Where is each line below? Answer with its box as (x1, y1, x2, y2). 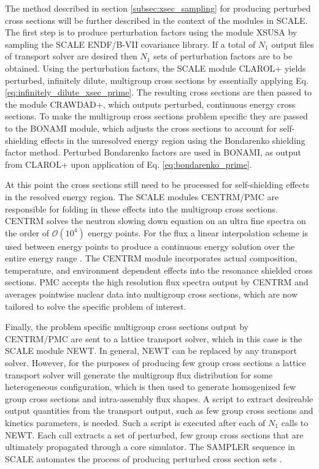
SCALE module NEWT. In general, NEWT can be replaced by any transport (5, 344, 297, 357)
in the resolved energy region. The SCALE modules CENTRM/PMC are (5, 190, 279, 203)
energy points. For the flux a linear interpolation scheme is (88, 226, 309, 239)
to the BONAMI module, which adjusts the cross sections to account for (5, 121, 277, 134)
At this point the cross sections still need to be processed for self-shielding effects (5, 178, 309, 191)
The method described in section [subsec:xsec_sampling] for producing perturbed (5, 2, 311, 14)
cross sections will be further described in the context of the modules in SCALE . (5, 13, 308, 26)
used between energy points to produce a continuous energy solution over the (5, 239, 295, 252)
